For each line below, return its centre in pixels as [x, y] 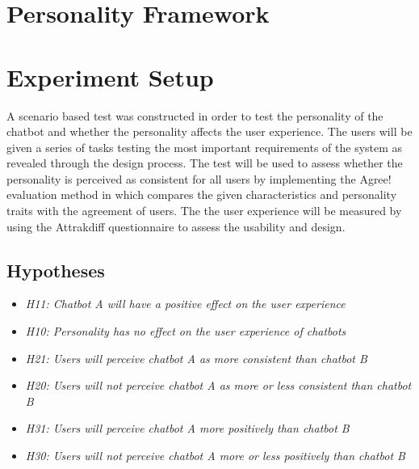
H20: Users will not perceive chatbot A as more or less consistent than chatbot [218, 385]
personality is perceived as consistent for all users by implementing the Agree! [199, 178]
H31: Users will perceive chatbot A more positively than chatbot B [187, 428]
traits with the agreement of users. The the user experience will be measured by [204, 211]
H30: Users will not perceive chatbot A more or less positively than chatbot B [215, 456]
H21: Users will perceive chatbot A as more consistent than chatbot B [196, 358]
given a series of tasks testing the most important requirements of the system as [205, 147]
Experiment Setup [110, 76]
